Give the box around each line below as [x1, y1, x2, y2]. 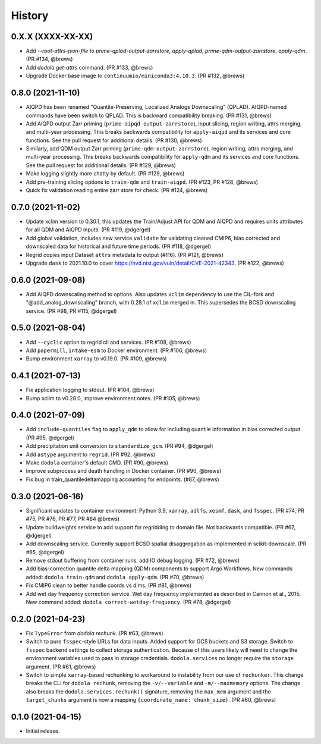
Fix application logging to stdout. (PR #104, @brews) [26, 387, 155, 394]
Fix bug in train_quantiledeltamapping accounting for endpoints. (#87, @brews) [26, 476, 219, 483]
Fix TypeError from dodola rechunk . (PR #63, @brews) [26, 629, 163, 636]
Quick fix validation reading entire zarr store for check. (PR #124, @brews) [26, 187, 208, 194]
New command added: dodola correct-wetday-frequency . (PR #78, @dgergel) [26, 598, 231, 606]
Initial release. [26, 727, 60, 734]
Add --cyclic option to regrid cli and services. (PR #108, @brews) [26, 338, 191, 346]
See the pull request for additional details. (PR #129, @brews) [26, 161, 177, 169]
